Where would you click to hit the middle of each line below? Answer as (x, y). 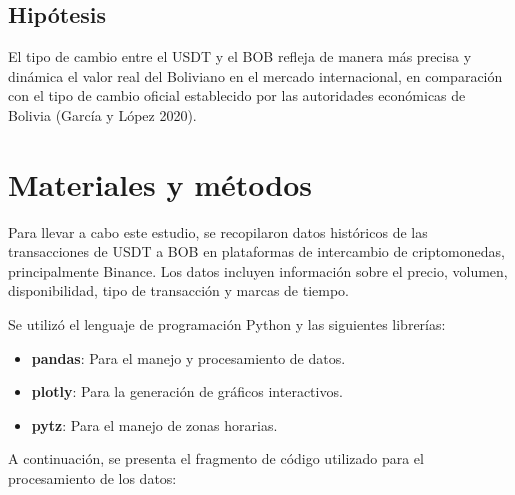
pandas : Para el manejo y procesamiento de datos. (188, 357)
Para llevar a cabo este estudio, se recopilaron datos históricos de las (218, 231)
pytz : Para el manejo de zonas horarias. (154, 424)
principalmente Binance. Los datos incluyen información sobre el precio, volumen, (258, 270)
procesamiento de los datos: (92, 478)
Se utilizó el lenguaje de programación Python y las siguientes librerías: (227, 324)
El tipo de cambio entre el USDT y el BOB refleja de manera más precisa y (240, 56)
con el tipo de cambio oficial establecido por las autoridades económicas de (237, 95)
